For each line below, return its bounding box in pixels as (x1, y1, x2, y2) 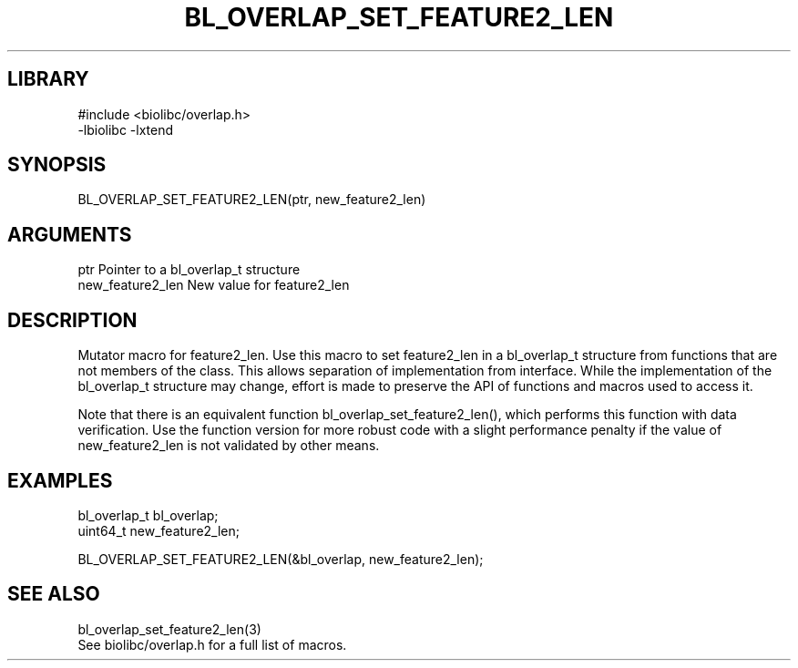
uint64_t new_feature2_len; (77, 522, 240, 539)
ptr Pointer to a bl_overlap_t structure (77, 262, 301, 278)
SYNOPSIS (7, 153, 107, 177)
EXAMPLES (7, 468, 113, 492)
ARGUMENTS (7, 222, 132, 246)
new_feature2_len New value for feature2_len (77, 277, 350, 293)
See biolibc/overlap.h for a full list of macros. (77, 636, 347, 653)
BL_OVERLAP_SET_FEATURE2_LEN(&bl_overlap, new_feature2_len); (77, 550, 484, 567)
